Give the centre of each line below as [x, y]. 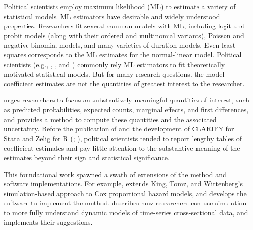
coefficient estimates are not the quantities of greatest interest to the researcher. [124, 83]
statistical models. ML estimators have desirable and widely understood [112, 16]
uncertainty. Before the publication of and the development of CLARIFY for [119, 129]
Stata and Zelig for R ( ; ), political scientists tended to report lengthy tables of [123, 138]
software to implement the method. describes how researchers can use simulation [125, 203]
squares [15, 54]
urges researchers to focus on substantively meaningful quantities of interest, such [127, 100]
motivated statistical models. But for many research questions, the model [114, 74]
